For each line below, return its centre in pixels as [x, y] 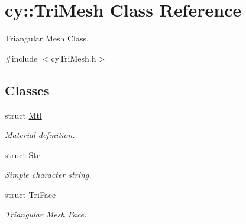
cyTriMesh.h [74, 58]
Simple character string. [48, 175]
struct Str [22, 154]
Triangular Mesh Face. [46, 214]
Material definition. [40, 135]
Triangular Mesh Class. [47, 38]
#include [21, 58]
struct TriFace [30, 194]
